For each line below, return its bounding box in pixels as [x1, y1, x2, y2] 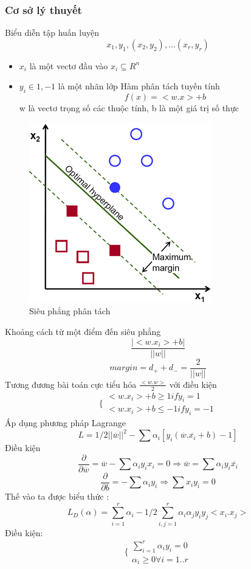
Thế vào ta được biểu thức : [5, 490, 109, 502]
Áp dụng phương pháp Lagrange [5, 416, 126, 429]
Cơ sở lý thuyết [5, 2, 82, 17]
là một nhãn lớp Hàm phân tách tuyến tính [58, 80, 220, 92]
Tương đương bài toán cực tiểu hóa [5, 378, 137, 390]
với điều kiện [169, 378, 217, 390]
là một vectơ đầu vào [29, 59, 108, 72]
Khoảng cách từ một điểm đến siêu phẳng [5, 325, 161, 337]
